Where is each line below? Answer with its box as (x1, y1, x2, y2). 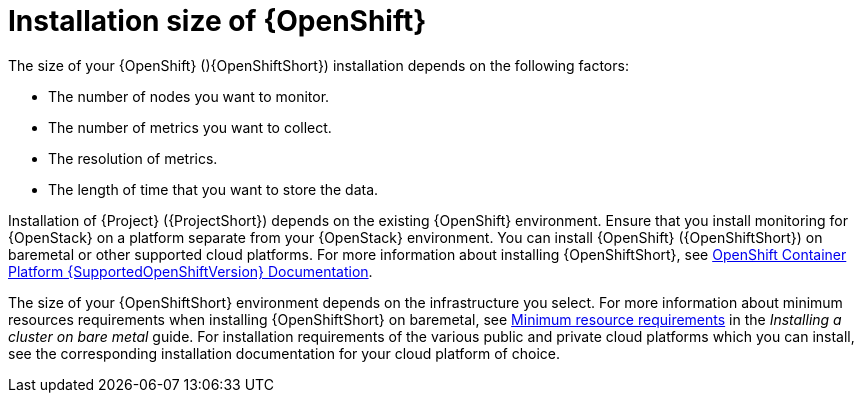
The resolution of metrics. (48, 149, 218, 167)
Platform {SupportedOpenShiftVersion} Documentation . (8, 262, 373, 280)
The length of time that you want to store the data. (48, 180, 379, 198)
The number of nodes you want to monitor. (48, 87, 330, 105)
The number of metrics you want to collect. (48, 118, 332, 136)
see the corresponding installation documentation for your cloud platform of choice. (8, 344, 560, 362)
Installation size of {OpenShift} (8, 4, 427, 38)
